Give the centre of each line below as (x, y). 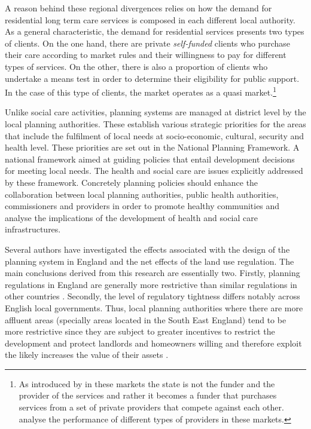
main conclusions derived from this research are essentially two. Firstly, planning (153, 273)
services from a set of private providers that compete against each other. (151, 407)
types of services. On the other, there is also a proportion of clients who (136, 66)
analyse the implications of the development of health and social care (131, 217)
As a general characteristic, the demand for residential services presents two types (155, 31)
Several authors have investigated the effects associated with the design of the (147, 249)
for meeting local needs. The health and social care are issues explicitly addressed (154, 171)
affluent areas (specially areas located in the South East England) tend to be (146, 319)
